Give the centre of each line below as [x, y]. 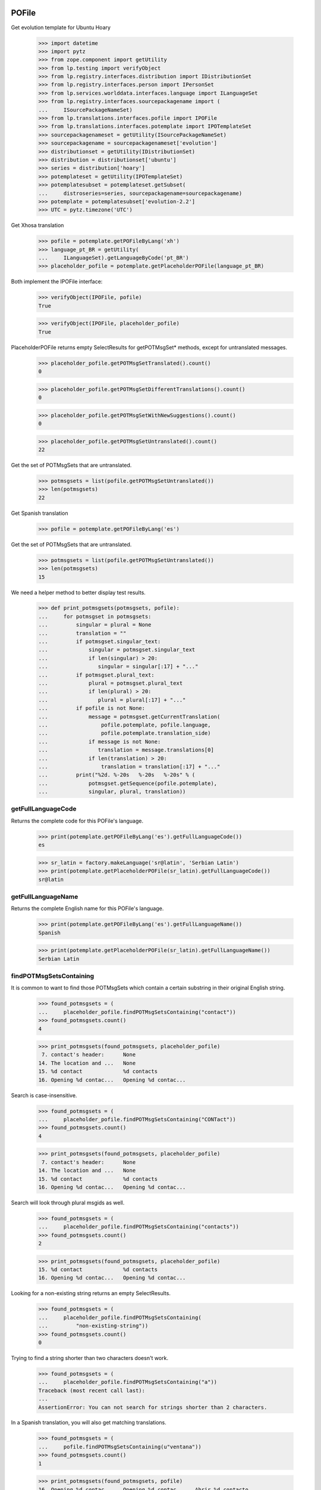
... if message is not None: [100, 741]
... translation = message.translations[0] [126, 750]
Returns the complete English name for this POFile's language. [87, 908]
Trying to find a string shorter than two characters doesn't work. [90, 1358]
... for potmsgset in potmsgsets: [95, 616]
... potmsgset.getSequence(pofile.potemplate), [128, 783]
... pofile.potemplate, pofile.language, [125, 725]
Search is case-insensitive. [44, 1095]
